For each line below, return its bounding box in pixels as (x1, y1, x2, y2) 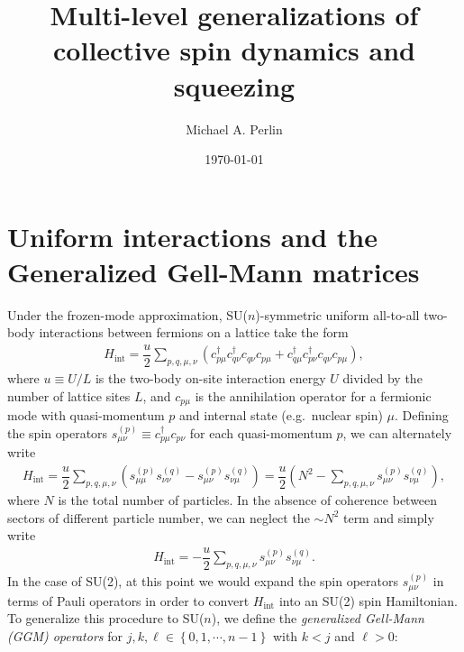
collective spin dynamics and (53, 32, 415, 69)
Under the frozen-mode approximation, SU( (7, 305, 248, 324)
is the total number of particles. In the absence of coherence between (58, 491, 438, 510)
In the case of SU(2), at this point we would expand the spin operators (7, 572, 398, 591)
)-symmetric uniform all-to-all (255, 305, 420, 324)
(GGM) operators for (7, 626, 123, 645)
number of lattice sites (7, 386, 131, 405)
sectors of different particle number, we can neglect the (7, 508, 310, 527)
